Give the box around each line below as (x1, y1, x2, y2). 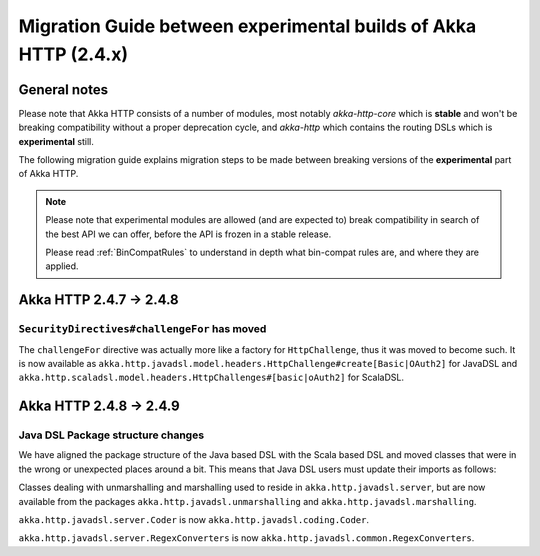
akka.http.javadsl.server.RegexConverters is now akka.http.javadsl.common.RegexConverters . (18, 532, 475, 544)
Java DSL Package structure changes (18, 428, 205, 442)
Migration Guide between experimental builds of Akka (18, 15, 477, 37)
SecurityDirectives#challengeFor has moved (18, 322, 267, 336)
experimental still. (18, 135, 94, 147)
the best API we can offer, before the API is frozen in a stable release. (45, 228, 332, 240)
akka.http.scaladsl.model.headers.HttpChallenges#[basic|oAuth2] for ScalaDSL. (18, 371, 405, 384)
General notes (18, 81, 109, 98)
